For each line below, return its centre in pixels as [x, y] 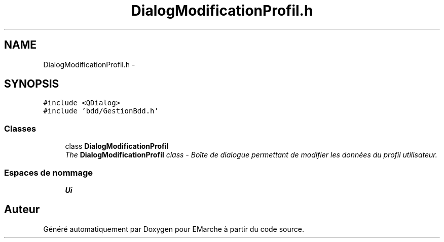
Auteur [22, 210]
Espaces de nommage [49, 172]
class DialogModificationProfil [117, 146]
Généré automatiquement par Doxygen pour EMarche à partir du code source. [174, 229]
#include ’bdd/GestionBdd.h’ [101, 111]
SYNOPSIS [32, 84]
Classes [20, 128]
